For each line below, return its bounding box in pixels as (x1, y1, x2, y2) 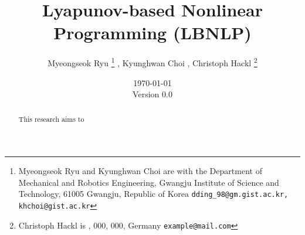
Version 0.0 (133, 88, 172, 100)
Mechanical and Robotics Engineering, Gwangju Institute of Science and (18, 176, 279, 188)
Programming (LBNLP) (53, 21, 252, 45)
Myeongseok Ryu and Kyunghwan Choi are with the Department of (18, 165, 262, 177)
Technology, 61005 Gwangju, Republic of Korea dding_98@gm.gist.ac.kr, (18, 188, 289, 200)
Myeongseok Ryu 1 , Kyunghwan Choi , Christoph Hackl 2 (48, 55, 257, 69)
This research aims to (18, 114, 84, 124)
